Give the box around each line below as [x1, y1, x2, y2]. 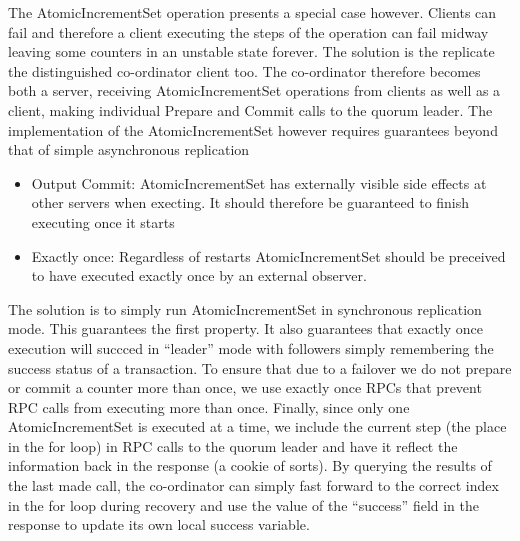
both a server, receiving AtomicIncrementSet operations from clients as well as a [8, 80, 501, 101]
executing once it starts [31, 211, 175, 232]
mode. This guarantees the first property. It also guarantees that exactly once [8, 318, 484, 339]
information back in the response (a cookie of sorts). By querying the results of [8, 455, 492, 476]
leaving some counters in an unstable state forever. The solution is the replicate [8, 41, 495, 62]
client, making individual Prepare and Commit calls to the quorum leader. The [8, 99, 493, 120]
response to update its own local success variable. [8, 514, 310, 535]
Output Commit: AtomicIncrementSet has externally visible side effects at [31, 172, 487, 193]
